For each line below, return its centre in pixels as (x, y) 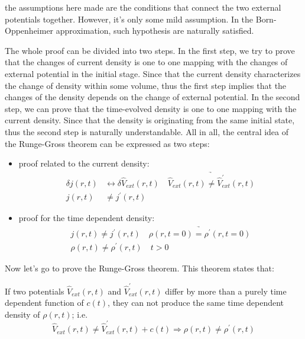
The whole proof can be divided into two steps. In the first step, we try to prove (150, 50)
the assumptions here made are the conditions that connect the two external (143, 7)
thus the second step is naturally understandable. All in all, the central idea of (147, 131)
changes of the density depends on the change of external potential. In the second (152, 97)
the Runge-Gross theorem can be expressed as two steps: (107, 143)
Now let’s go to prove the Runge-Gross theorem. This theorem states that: (139, 268)
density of (22, 314)
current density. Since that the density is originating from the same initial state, (150, 120)
